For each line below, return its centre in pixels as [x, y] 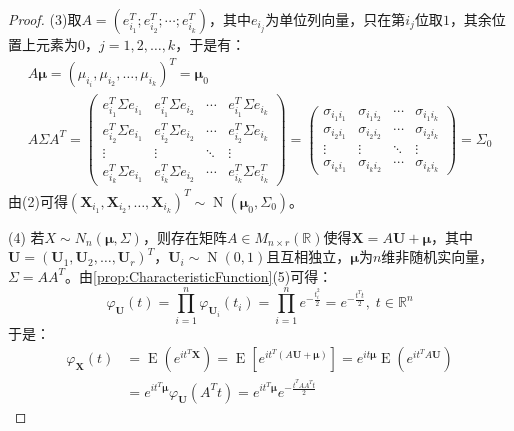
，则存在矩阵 [184, 236]
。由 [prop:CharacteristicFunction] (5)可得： [199, 275]
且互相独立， [308, 256]
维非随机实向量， [437, 256]
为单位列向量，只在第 [335, 19]
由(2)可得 [38, 200]
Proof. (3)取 [45, 19]
